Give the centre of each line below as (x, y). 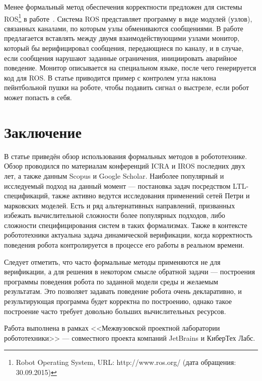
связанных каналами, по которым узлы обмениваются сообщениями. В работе (124, 28)
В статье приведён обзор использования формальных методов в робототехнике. (126, 156)
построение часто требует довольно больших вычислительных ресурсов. (115, 311)
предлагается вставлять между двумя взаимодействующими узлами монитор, (122, 38)
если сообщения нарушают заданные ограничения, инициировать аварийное (121, 58)
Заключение (43, 132)
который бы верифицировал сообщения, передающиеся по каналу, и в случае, (124, 48)
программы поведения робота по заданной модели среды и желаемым (111, 281)
